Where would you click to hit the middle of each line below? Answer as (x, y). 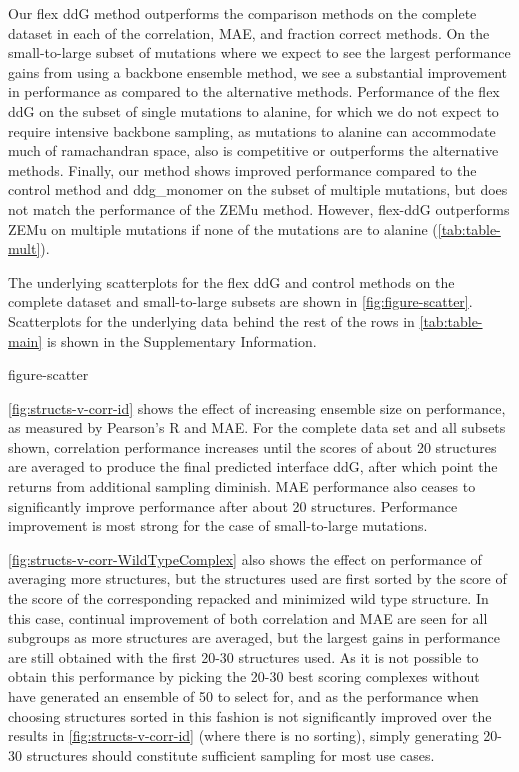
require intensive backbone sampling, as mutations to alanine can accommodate (252, 130)
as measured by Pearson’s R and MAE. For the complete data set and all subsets (257, 427)
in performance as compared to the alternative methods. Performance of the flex (254, 91)
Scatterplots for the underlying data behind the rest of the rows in (211, 320)
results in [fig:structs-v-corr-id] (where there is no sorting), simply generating (243, 735)
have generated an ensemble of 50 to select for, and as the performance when (243, 696)
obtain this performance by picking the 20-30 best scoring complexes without (244, 676)
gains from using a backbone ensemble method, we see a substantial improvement (258, 71)
